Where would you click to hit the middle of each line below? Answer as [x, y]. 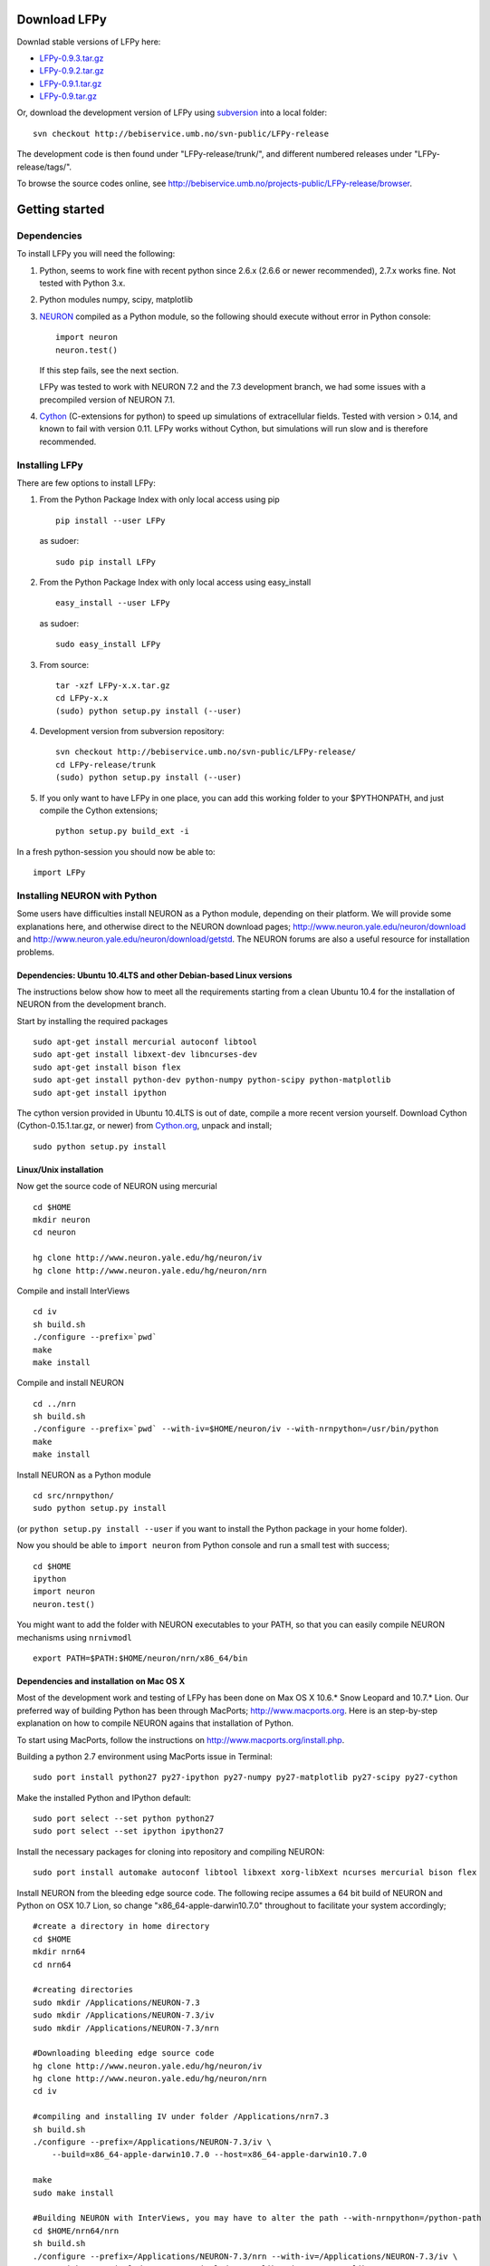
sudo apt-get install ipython [100, 1093]
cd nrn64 [52, 1964]
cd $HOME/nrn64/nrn [76, 2231]
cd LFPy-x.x [82, 698]
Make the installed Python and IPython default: [104, 1797]
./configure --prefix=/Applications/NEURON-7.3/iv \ [152, 2142]
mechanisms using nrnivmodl [74, 1637]
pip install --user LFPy [110, 520]
